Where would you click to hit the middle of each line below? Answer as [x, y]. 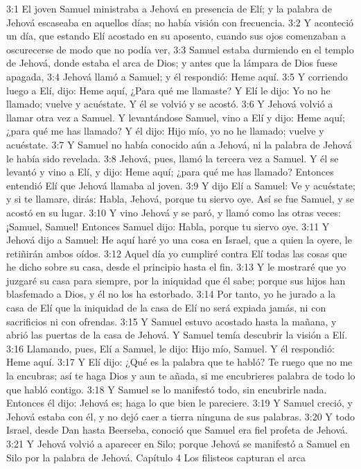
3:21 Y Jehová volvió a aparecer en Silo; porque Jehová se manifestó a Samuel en [178, 443]
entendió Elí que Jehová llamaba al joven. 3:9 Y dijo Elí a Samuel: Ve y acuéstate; [181, 185]
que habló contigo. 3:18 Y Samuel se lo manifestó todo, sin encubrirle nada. [167, 389]
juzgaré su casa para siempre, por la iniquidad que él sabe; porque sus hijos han [176, 280]
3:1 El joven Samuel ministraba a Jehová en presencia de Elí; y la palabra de [169, 8]
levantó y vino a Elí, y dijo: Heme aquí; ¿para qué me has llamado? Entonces [170, 172]
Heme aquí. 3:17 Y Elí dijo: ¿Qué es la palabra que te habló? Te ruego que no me [179, 362]
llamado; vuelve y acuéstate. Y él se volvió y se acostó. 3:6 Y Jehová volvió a [170, 104]
